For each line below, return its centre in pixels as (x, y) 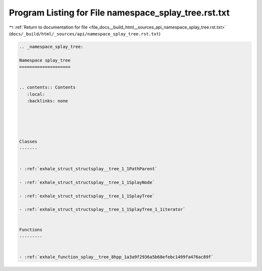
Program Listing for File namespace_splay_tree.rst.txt (119, 13)
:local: (36, 94)
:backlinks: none (47, 101)
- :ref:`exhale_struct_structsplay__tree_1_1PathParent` (88, 169)
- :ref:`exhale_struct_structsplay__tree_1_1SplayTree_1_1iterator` (102, 209)
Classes (28, 142)
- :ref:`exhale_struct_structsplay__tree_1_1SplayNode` (87, 182)
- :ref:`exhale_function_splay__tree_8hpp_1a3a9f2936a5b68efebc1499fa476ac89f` (116, 257)
